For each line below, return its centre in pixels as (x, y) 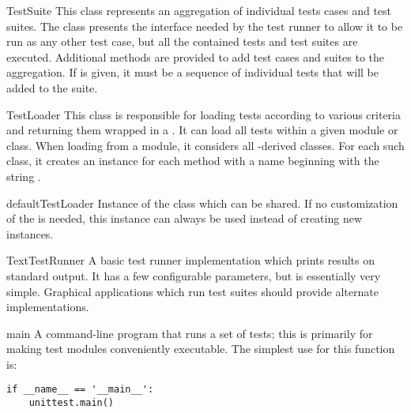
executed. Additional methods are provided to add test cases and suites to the (196, 56)
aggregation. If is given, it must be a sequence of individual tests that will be (192, 72)
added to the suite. (52, 87)
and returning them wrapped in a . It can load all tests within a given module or (202, 130)
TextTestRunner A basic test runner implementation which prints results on (190, 260)
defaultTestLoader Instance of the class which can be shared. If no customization (202, 203)
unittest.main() (72, 403)
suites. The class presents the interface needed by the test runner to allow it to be (205, 26)
